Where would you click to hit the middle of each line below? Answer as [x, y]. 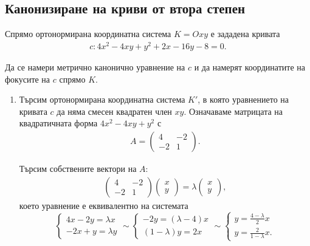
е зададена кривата [245, 34]
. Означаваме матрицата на [233, 111]
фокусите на [28, 79]
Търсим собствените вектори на [78, 168]
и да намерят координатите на [250, 67]
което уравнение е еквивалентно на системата [104, 205]
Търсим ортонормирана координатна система [102, 99]
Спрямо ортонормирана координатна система [88, 34]
